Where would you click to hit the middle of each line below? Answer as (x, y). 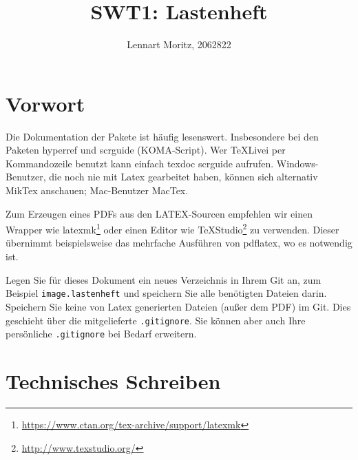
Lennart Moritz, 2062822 (179, 44)
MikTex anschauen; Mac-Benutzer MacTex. (97, 190)
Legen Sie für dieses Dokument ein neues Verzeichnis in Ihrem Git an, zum (164, 279)
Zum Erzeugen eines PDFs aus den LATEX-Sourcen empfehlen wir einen (159, 213)
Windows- (297, 163)
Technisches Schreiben (113, 381)
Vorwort (45, 103)
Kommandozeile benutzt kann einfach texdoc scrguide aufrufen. (140, 163)
